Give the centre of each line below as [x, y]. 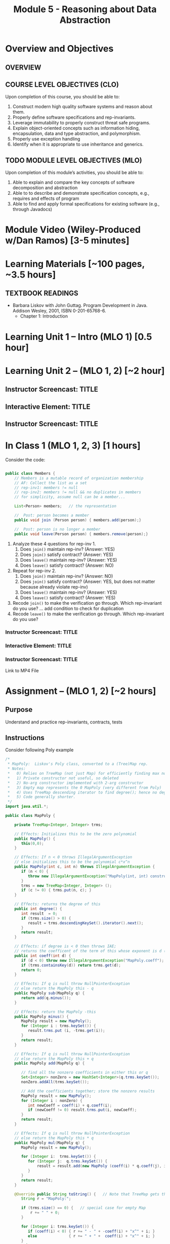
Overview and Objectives [59, 49]
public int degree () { [38, 909]
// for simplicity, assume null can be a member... [70, 497]
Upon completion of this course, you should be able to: [62, 97]
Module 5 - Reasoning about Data [85, 9]
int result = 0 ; [39, 913]
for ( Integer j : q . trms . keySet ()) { [68, 1161]
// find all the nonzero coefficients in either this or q [84, 1073]
